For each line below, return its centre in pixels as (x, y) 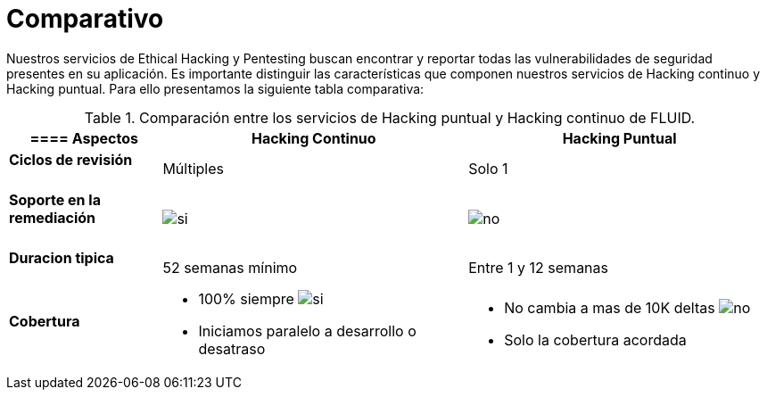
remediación (53, 218)
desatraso (232, 348)
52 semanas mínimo (230, 267)
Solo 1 (488, 169)
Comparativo (85, 19)
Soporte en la (55, 200)
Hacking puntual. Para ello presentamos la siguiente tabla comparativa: (215, 88)
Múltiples (193, 169)
